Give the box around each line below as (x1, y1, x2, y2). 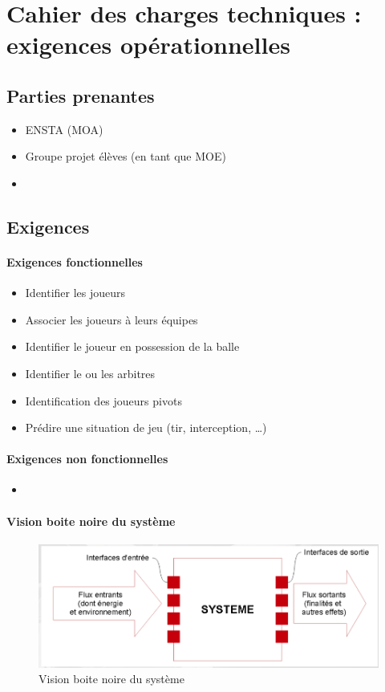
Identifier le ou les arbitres (25, 364, 156, 381)
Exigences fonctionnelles (6, 253, 143, 270)
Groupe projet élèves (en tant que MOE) (25, 148, 226, 165)
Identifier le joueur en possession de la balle (25, 338, 240, 355)
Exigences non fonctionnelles (6, 450, 168, 467)
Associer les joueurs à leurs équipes (25, 311, 198, 328)
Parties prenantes (6, 83, 155, 108)
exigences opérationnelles (6, 28, 290, 61)
